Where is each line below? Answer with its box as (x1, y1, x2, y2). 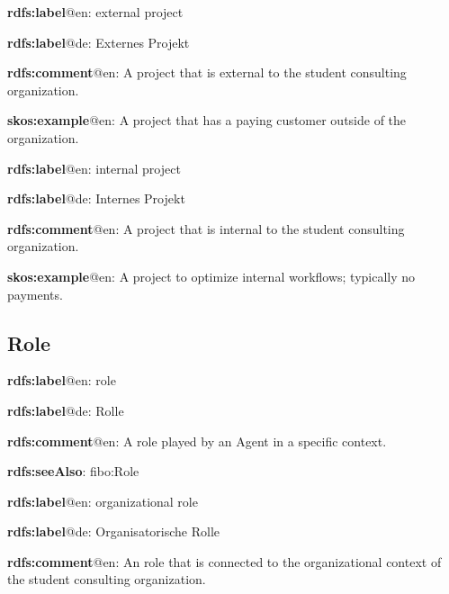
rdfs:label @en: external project (7, 3, 184, 21)
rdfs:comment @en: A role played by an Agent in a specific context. (7, 431, 387, 450)
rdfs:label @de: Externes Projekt (7, 32, 190, 51)
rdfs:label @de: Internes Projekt (7, 189, 185, 208)
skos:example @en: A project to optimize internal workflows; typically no (7, 266, 416, 285)
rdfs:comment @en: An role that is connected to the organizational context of (7, 552, 442, 571)
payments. (7, 284, 63, 303)
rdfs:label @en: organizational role (7, 491, 198, 510)
